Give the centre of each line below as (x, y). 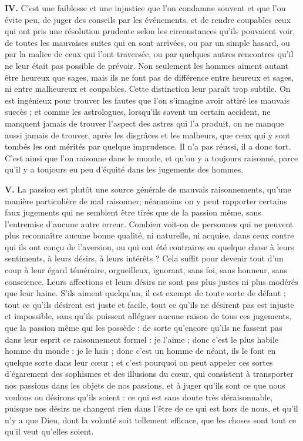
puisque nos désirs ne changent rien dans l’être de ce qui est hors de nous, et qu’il (151, 408)
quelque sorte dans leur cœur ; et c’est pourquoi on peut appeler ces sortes (139, 362)
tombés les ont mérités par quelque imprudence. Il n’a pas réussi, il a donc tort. (148, 146)
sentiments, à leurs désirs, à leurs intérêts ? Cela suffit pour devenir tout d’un (144, 258)
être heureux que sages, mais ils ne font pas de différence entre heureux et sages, (149, 77)
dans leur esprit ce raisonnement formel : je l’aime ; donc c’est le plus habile (142, 339)
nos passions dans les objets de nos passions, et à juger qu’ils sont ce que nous (145, 385)
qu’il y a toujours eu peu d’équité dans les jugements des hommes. (124, 169)
